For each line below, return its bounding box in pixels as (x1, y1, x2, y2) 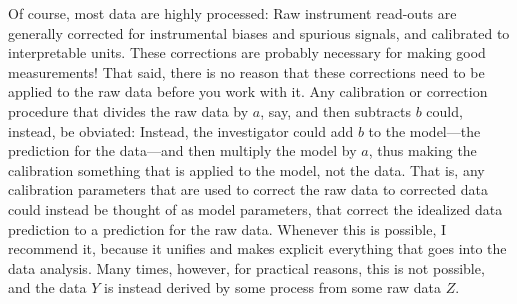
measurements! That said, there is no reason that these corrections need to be (8, 61, 485, 82)
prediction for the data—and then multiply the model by (8, 140, 357, 161)
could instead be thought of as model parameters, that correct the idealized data (8, 198, 503, 219)
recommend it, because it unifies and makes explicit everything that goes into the (8, 238, 507, 259)
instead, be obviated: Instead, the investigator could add (8, 120, 354, 141)
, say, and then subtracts (260, 100, 412, 121)
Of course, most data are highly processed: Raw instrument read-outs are (8, 3, 457, 23)
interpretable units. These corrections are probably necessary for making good (8, 42, 486, 63)
